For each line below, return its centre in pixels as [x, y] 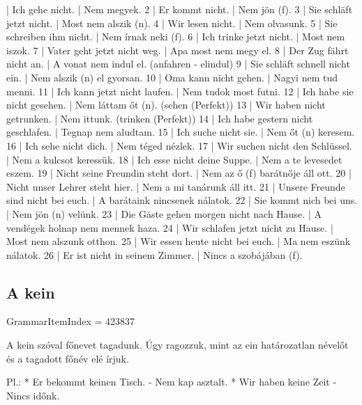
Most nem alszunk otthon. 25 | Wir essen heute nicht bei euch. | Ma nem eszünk [179, 241]
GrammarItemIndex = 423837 [71, 321]
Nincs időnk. [33, 395]
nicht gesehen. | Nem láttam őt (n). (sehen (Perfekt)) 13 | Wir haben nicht [166, 105]
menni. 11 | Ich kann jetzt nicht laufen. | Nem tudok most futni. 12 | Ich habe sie [180, 91]
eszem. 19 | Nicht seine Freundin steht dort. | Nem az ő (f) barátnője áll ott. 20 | [179, 173]
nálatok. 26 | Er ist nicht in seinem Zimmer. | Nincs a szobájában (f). [154, 254]
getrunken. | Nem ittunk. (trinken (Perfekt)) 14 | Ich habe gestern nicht [160, 118]
